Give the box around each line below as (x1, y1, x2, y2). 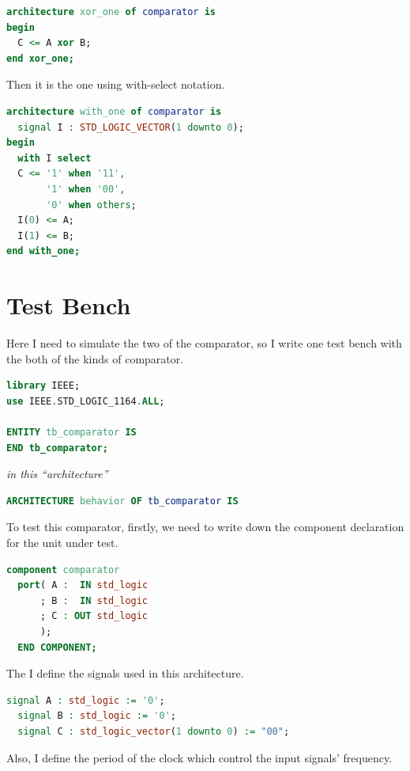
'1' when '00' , (46, 183, 126, 195)
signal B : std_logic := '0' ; (17, 710, 176, 722)
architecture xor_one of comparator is (6, 6, 216, 17)
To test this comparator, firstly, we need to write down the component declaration (6, 518, 404, 535)
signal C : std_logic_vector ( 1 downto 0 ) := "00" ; (17, 725, 290, 737)
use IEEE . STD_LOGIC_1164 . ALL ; (6, 395, 165, 407)
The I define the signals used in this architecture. (6, 665, 244, 682)
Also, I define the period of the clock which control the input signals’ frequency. (6, 749, 393, 765)
